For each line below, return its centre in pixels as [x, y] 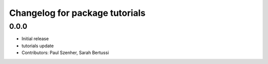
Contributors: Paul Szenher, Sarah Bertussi [65, 53]
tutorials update [38, 46]
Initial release [35, 39]
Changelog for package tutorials [77, 13]
